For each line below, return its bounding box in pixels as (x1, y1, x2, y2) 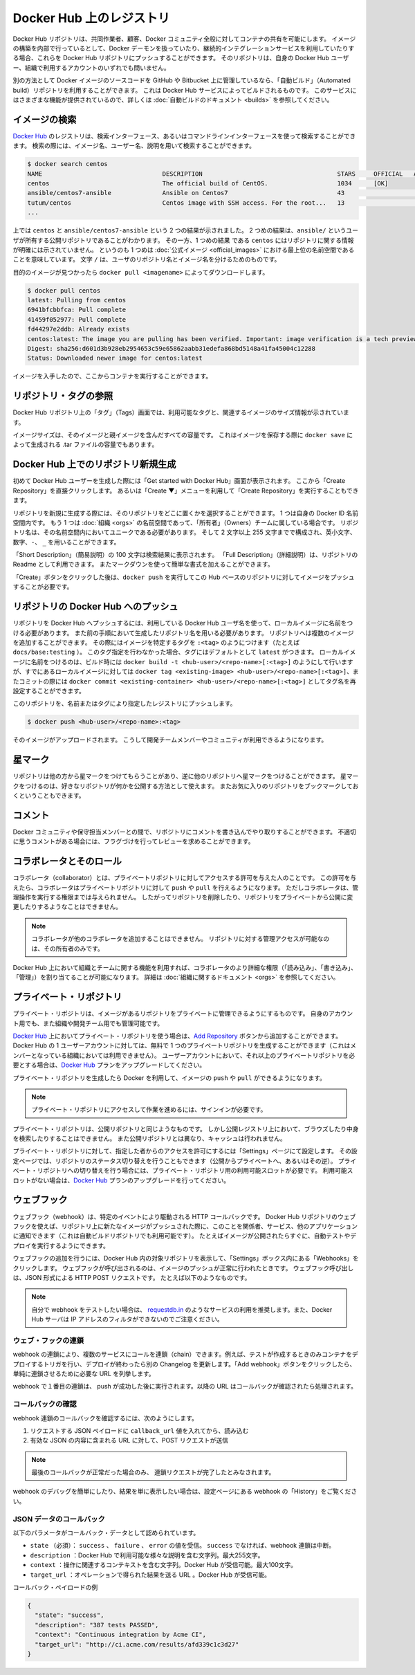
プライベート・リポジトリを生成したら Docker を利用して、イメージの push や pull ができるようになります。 (12, 1073, 326, 1082)
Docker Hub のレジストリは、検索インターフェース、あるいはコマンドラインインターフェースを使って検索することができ (12, 131, 356, 140)
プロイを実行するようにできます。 (12, 1241, 110, 1250)
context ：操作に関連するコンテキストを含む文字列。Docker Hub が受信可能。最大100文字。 (30, 1561, 297, 1569)
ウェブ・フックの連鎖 (12, 1335, 84, 1345)
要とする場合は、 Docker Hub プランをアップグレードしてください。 (12, 1061, 206, 1069)
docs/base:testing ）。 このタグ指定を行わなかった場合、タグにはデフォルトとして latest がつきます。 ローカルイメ (12, 648, 356, 657)
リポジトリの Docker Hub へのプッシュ (12, 601, 179, 612)
